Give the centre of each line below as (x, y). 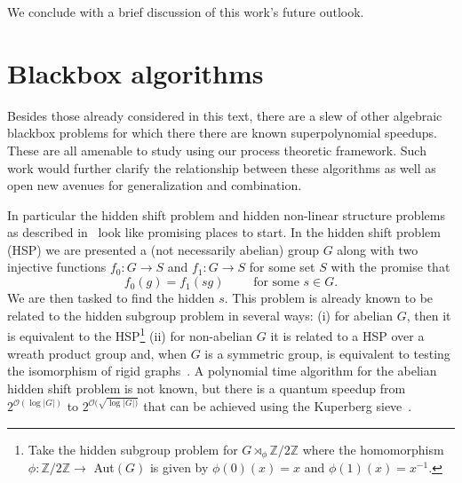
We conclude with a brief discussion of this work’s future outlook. (186, 12)
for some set (282, 267)
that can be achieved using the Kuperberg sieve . (278, 406)
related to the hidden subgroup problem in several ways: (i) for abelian (200, 315)
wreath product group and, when (97, 353)
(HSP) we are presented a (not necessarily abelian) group (163, 249)
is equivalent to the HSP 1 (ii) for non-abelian (130, 334)
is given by (179, 467)
